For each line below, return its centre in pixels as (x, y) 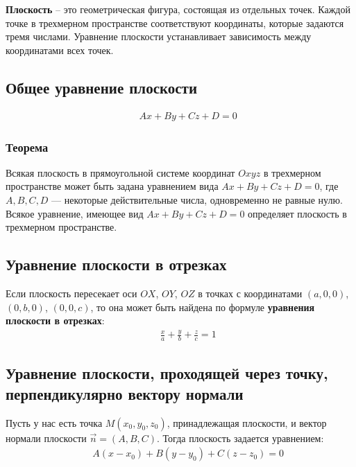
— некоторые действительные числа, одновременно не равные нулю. (197, 200)
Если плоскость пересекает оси (71, 293)
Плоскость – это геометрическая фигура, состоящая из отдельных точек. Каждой (178, 9)
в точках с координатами (250, 293)
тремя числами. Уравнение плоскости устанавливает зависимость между (159, 36)
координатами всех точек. (60, 50)
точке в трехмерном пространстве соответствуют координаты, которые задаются (175, 23)
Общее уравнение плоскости (102, 87)
